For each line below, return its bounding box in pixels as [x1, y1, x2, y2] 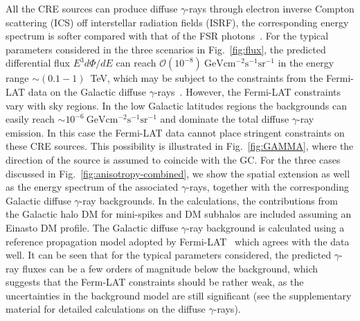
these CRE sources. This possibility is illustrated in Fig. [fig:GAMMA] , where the [6, 139, 354, 153]
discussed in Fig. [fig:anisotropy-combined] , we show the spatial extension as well [6, 166, 350, 180]
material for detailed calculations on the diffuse [6, 302, 206, 316]
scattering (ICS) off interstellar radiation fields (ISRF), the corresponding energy [6, 15, 349, 29]
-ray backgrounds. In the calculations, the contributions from [79, 193, 338, 207]
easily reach [6, 112, 55, 126]
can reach [116, 55, 156, 70]
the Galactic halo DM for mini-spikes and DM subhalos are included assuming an [6, 207, 352, 221]
